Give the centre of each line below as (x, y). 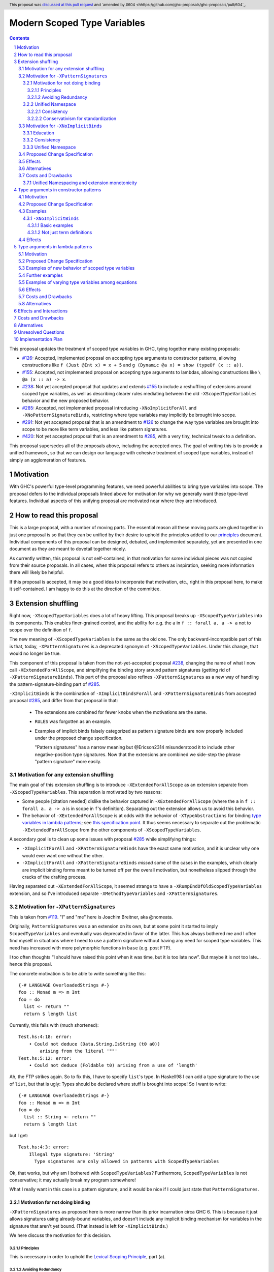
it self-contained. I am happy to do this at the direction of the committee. (85, 589)
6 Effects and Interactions (41, 311)
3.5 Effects (30, 161)
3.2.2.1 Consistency (47, 111)
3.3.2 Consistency (42, 140)
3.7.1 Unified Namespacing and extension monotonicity (80, 183)
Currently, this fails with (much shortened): (54, 1025)
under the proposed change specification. (79, 738)
